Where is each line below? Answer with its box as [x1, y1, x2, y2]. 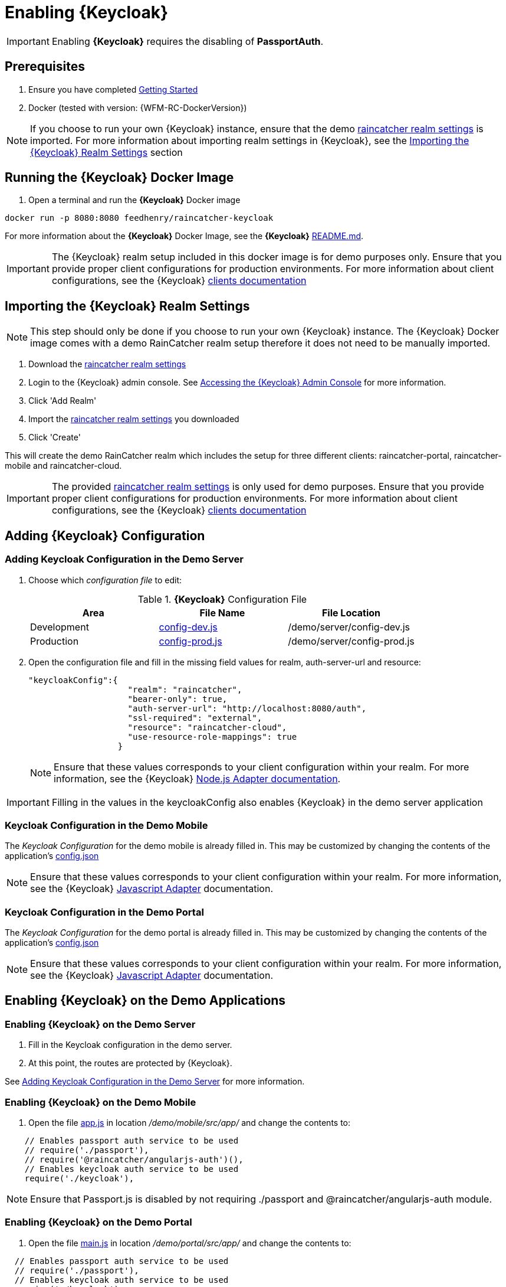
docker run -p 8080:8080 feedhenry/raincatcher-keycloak [5, 213, 274, 223]
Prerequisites [5, 59, 85, 74]
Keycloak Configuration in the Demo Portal [5, 906, 204, 918]
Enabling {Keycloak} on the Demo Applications [5, 993, 286, 1008]
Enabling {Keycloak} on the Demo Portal [5, 1216, 192, 1229]
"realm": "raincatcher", [127, 684, 242, 694]
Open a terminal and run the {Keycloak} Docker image [28, 195, 241, 205]
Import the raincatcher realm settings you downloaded [28, 414, 239, 424]
